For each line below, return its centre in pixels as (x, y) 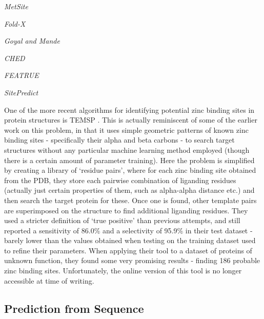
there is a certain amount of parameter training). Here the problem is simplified (129, 160)
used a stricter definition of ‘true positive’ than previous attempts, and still (122, 220)
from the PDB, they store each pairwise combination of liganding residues (120, 180)
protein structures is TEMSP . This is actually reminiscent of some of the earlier (131, 120)
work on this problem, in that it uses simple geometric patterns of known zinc (126, 129)
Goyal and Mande (32, 41)
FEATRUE (22, 75)
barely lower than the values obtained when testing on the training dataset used (130, 240)
